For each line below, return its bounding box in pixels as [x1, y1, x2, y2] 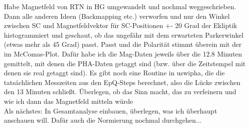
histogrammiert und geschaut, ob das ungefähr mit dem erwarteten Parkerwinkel [4, 29, 244, 40]
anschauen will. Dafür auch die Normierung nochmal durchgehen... [4, 115, 202, 125]
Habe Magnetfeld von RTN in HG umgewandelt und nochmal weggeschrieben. [4, 1, 236, 11]
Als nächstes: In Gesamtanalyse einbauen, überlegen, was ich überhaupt [4, 105, 218, 115]
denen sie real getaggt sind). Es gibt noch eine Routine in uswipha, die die [4, 68, 225, 78]
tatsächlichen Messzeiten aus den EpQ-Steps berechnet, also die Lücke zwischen [4, 77, 241, 87]
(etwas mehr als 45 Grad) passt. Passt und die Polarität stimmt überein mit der [4, 39, 242, 49]
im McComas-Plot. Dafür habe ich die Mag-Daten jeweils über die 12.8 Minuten [4, 48, 242, 58]
